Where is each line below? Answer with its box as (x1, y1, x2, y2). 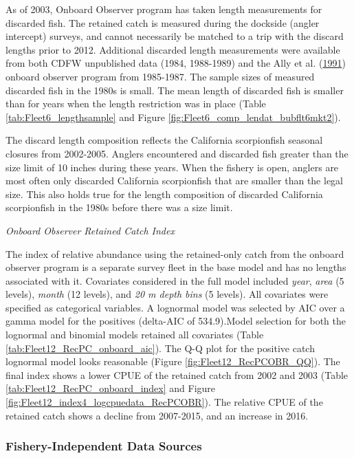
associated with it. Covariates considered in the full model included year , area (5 (5, 273, 344, 287)
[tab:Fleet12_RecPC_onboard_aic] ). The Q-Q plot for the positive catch (5, 340, 315, 355)
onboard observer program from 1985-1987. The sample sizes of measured (5, 69, 315, 83)
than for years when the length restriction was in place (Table (5, 96, 266, 111)
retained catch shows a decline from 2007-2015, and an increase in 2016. (5, 408, 309, 422)
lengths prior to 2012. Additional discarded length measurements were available (5, 42, 340, 56)
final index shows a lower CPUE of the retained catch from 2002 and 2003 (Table (5, 367, 349, 382)
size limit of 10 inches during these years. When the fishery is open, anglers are (5, 160, 339, 174)
